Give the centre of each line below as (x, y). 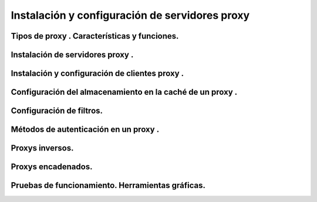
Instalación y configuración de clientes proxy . (97, 73)
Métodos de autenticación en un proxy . (85, 130)
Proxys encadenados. (52, 167)
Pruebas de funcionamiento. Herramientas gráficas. (108, 185)
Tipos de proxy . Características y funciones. (95, 36)
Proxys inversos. (42, 148)
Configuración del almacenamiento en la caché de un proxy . (124, 92)
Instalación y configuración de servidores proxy (130, 15)
